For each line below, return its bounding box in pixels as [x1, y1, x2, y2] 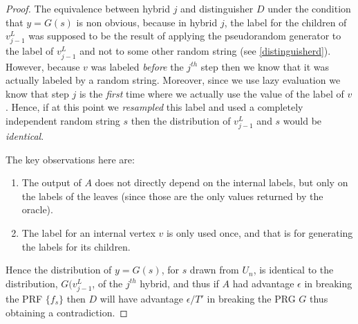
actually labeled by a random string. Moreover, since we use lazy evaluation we [6, 73, 341, 87]
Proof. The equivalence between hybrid [6, 1, 170, 15]
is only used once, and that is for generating [166, 226, 353, 240]
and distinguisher [180, 1, 254, 15]
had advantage [232, 276, 294, 290]
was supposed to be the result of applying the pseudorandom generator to [28, 28, 341, 43]
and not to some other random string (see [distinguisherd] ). [79, 44, 331, 58]
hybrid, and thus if [140, 276, 219, 290]
